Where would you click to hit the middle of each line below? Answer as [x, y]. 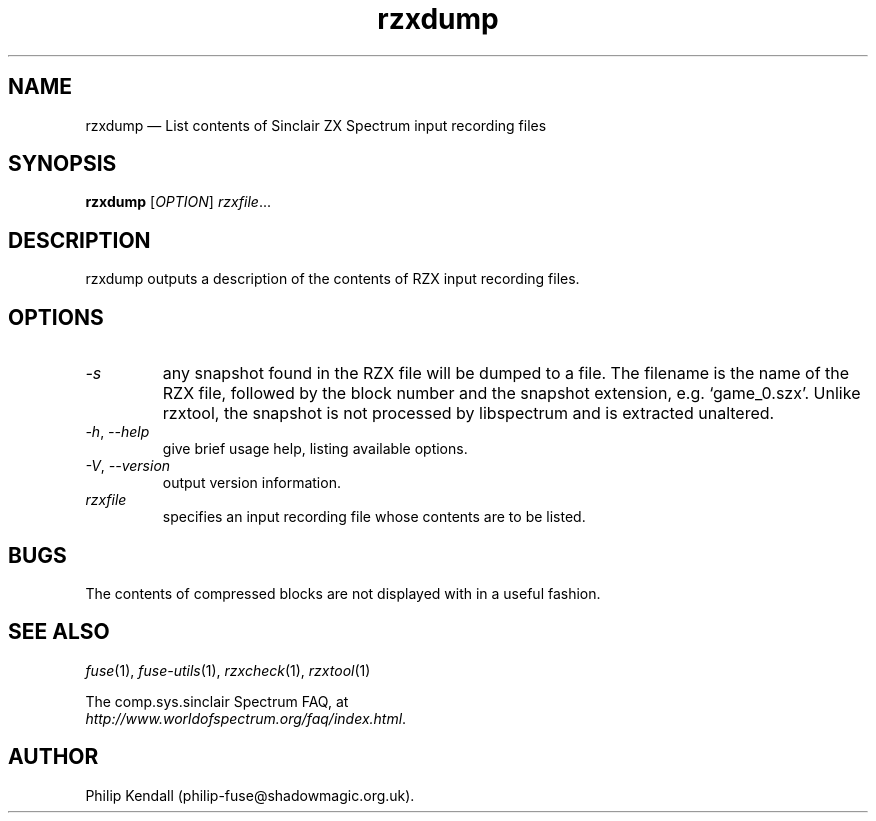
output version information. [251, 483]
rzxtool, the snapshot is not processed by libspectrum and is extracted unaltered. [468, 413]
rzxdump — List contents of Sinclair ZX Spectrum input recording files [316, 125]
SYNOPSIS [62, 164]
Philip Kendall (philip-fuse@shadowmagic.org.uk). [250, 795]
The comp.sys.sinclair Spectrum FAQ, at [217, 701]
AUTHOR [53, 757]
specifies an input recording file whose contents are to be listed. [374, 517]
